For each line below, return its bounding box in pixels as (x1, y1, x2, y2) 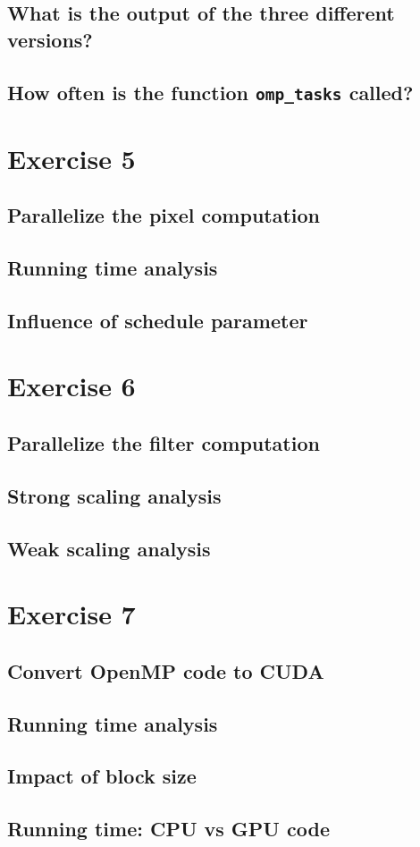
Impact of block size (7, 762, 197, 790)
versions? (7, 25, 93, 53)
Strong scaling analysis (7, 481, 222, 509)
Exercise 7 (7, 596, 136, 632)
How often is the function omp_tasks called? (7, 78, 414, 106)
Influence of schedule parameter (7, 306, 308, 334)
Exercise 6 (7, 368, 136, 404)
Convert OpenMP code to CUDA (7, 656, 324, 684)
